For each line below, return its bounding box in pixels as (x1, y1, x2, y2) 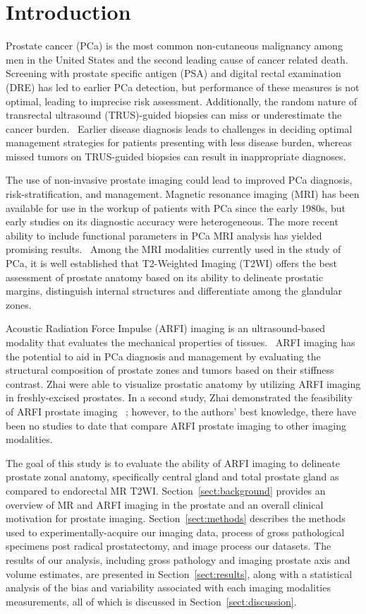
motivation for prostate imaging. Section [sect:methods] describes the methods (6, 511, 346, 526)
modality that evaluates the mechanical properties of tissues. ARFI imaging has (6, 335, 355, 349)
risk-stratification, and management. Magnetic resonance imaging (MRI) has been (6, 187, 360, 201)
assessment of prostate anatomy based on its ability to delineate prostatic (6, 269, 324, 284)
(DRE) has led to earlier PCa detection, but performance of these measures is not (6, 79, 360, 94)
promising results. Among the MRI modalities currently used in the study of (6, 242, 341, 256)
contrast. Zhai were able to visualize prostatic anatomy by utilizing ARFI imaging (6, 376, 361, 391)
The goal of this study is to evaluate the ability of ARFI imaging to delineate (6, 455, 340, 470)
